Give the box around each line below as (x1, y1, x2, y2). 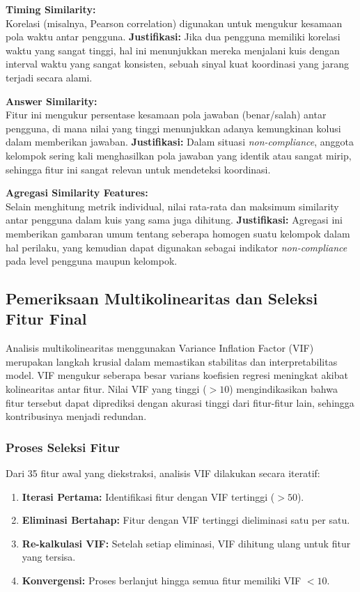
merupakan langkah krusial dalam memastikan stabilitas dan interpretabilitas (6, 354, 338, 368)
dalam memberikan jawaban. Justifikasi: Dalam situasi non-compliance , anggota (6, 134, 354, 149)
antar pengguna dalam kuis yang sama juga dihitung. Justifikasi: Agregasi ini (6, 212, 343, 227)
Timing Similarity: (6, 2, 96, 16)
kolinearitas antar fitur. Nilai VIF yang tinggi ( (6, 382, 207, 396)
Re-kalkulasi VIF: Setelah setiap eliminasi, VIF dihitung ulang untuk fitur (22, 536, 351, 550)
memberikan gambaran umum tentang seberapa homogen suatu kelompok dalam (6, 226, 350, 240)
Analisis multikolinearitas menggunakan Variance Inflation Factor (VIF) (6, 341, 314, 355)
